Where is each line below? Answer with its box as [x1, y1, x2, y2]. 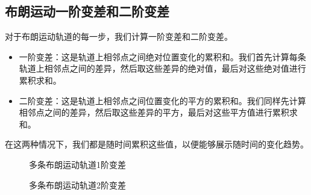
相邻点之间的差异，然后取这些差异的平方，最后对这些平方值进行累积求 [19, 106, 298, 119]
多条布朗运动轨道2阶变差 [29, 178, 126, 191]
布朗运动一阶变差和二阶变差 [5, 2, 169, 20]
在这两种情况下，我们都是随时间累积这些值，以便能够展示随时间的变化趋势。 [5, 138, 309, 150]
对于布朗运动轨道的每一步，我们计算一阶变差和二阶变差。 [5, 30, 233, 43]
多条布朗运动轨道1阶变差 [29, 158, 126, 170]
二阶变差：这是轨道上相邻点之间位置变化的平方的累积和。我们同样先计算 [19, 94, 306, 107]
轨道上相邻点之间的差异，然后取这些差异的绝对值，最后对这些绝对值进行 [19, 62, 306, 75]
